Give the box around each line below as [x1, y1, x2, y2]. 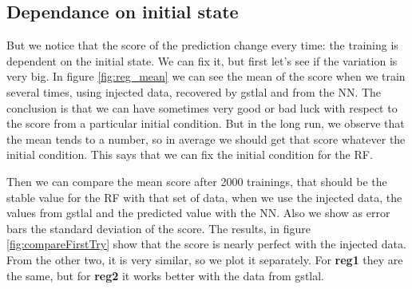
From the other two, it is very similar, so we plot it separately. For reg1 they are [6, 251, 403, 267]
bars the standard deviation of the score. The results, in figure [6, 220, 311, 236]
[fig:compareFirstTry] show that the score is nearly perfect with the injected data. [6, 236, 406, 252]
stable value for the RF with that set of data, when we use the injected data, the [6, 188, 402, 205]
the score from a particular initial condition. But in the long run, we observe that [6, 115, 405, 132]
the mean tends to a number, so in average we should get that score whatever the [6, 130, 406, 147]
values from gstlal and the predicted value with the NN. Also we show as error [6, 204, 390, 221]
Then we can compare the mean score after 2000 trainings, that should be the [6, 172, 387, 189]
